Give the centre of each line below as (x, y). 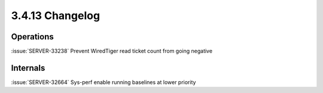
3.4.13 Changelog (56, 15)
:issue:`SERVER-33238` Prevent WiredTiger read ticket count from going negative (112, 51)
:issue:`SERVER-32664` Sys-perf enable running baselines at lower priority (103, 82)
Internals (28, 68)
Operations (32, 37)
